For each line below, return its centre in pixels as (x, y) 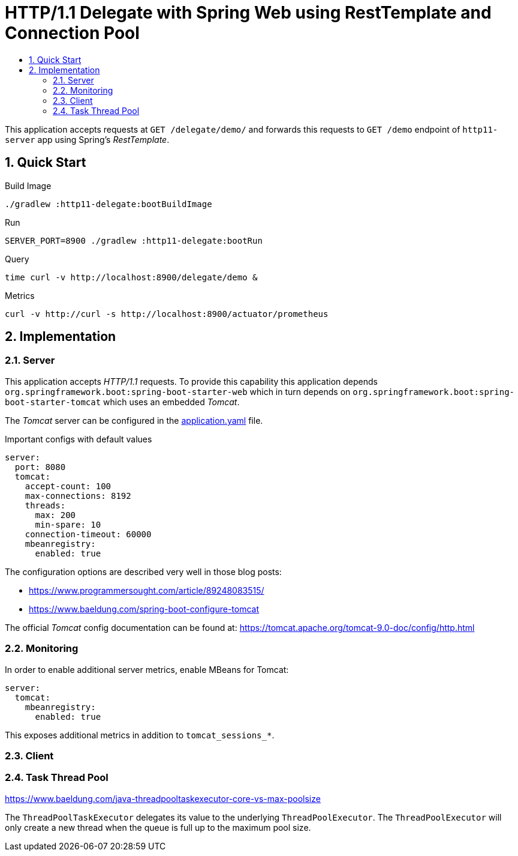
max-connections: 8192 (78, 496)
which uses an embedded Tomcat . (171, 402)
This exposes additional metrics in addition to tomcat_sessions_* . (140, 735)
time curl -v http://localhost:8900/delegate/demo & (131, 277)
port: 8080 (40, 467)
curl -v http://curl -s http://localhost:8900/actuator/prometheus (167, 314)
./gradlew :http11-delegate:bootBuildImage (109, 204)
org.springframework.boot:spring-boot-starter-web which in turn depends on (178, 391)
